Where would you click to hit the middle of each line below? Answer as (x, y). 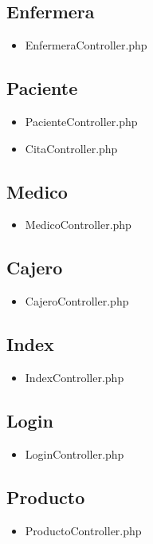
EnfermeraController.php (86, 45)
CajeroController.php (77, 301)
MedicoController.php (78, 225)
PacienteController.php (81, 121)
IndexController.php (75, 377)
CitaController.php (71, 148)
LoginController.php (75, 453)
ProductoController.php (83, 530)
